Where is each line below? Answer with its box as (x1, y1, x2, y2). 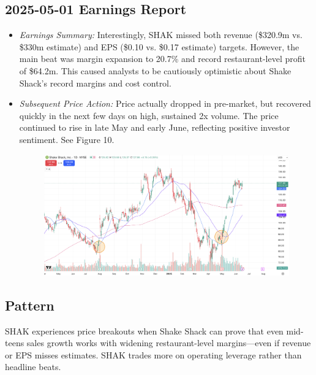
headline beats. (5, 360, 61, 373)
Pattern (5, 295, 55, 314)
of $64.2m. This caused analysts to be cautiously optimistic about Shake (19, 64, 292, 77)
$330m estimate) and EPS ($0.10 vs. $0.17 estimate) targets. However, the (19, 40, 299, 53)
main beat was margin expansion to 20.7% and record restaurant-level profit (19, 52, 306, 65)
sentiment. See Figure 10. (19, 133, 115, 145)
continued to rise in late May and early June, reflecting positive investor (19, 121, 290, 134)
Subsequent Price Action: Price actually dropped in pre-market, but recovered (19, 97, 311, 110)
